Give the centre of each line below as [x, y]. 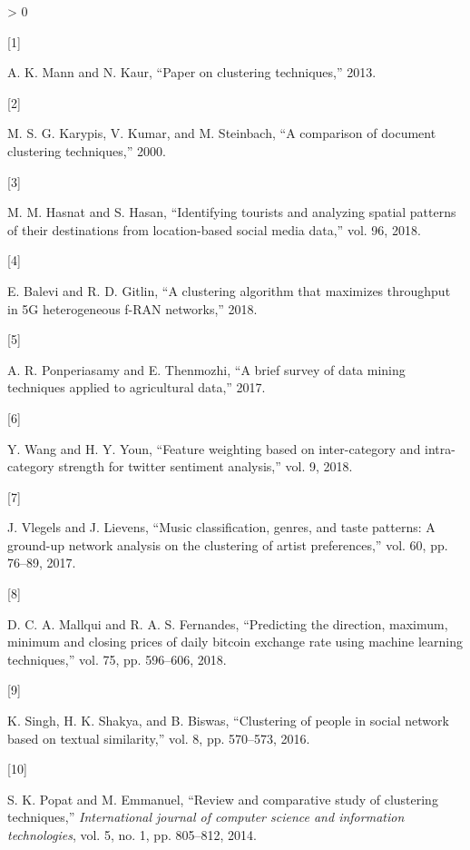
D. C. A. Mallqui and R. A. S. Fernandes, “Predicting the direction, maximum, [228, 623]
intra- [440, 448]
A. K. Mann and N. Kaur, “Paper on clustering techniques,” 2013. [192, 72]
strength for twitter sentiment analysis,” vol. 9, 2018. [206, 466]
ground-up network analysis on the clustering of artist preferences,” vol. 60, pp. [228, 544]
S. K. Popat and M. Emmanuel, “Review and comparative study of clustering [223, 799]
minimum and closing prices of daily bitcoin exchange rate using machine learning [235, 642]
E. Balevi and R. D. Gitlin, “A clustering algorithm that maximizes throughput [229, 290]
